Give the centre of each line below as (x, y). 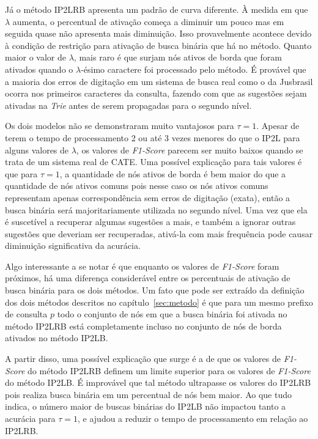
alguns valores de (37, 149)
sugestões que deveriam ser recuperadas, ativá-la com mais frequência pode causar (159, 233)
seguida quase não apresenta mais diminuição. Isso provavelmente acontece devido (158, 33)
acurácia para (30, 418)
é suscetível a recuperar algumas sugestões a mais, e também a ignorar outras (150, 222)
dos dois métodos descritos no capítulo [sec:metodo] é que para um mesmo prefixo (159, 302)
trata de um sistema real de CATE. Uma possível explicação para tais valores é (153, 162)
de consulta (26, 314)
